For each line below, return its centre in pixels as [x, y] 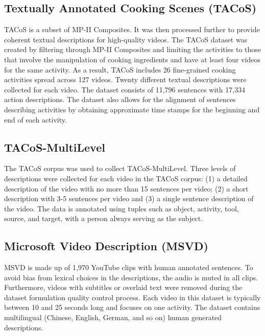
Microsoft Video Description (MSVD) [106, 246]
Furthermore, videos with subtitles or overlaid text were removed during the [123, 287]
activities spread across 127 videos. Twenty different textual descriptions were [125, 79]
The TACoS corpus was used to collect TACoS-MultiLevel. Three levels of [120, 168]
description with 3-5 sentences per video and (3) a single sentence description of [129, 198]
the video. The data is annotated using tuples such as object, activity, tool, [122, 208]
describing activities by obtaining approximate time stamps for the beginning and [132, 109]
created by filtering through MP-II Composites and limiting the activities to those [133, 49]
